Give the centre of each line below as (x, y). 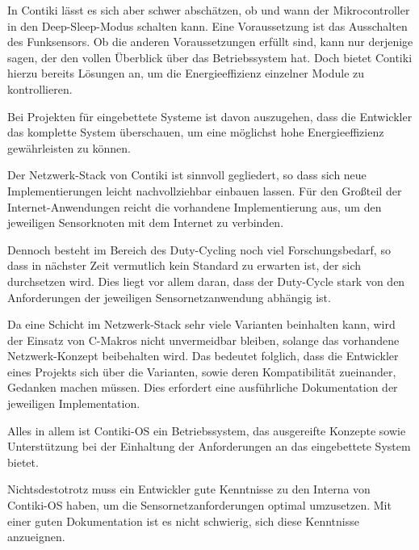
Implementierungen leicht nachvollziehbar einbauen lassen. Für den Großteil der (205, 190)
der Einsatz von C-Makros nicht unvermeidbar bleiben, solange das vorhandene (203, 340)
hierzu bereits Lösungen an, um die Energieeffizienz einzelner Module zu (186, 73)
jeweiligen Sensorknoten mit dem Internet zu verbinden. (146, 223)
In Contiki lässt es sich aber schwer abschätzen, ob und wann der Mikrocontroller (209, 10)
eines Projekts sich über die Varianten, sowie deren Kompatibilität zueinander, (202, 371)
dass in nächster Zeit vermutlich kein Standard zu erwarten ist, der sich (184, 265)
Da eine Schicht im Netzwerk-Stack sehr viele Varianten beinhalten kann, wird (201, 324)
